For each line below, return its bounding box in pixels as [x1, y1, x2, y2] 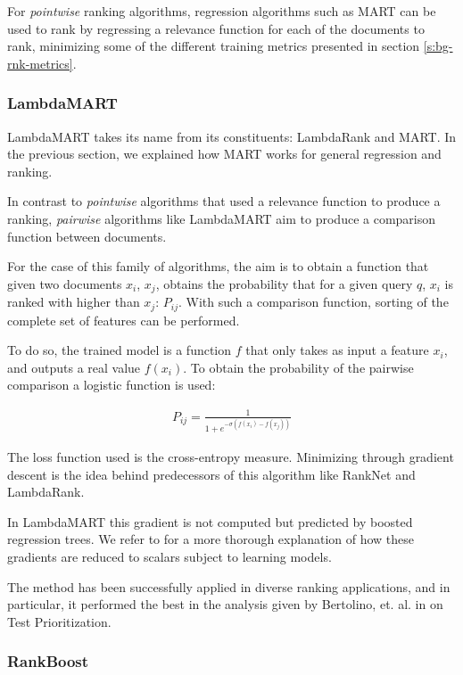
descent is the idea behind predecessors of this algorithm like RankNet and [7, 465, 416, 483]
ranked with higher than [7, 292, 140, 311]
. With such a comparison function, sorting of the [178, 292, 449, 311]
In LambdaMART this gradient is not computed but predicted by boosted [7, 512, 413, 531]
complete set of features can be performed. [7, 310, 240, 329]
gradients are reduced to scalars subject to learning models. [7, 547, 332, 565]
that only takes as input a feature [245, 341, 429, 359]
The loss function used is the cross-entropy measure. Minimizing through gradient [7, 447, 454, 465]
